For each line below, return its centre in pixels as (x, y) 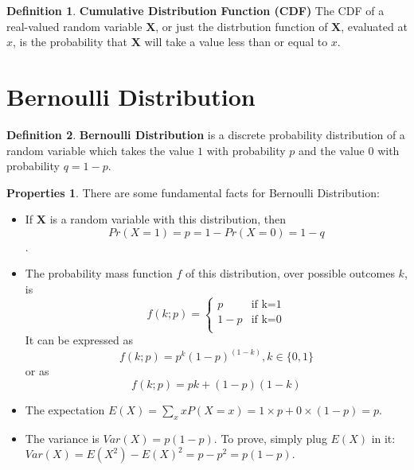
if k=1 (266, 304)
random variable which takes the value (100, 150)
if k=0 (266, 319)
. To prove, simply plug (270, 438)
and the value (331, 150)
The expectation (65, 409)
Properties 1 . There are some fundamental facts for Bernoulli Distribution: (193, 192)
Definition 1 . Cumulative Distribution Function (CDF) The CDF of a (195, 10)
